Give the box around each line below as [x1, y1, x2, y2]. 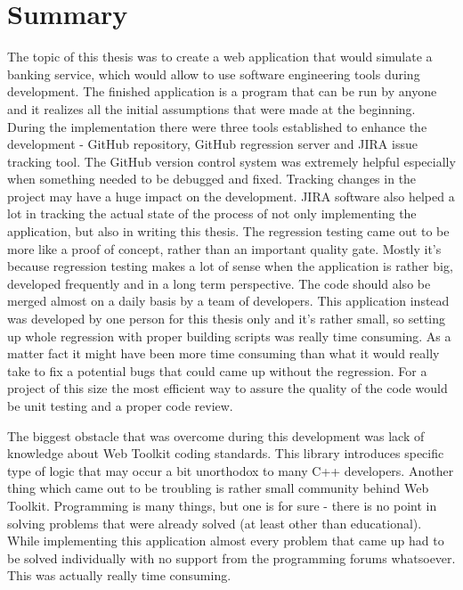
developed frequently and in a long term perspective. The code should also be [7, 274, 431, 292]
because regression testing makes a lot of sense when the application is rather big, [7, 257, 453, 275]
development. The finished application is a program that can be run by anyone [7, 82, 437, 101]
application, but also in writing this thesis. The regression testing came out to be [7, 222, 450, 241]
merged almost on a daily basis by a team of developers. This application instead [7, 291, 450, 310]
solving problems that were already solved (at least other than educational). [7, 513, 422, 532]
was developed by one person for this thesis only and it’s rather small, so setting [7, 309, 445, 328]
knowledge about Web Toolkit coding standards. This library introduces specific [7, 444, 444, 463]
